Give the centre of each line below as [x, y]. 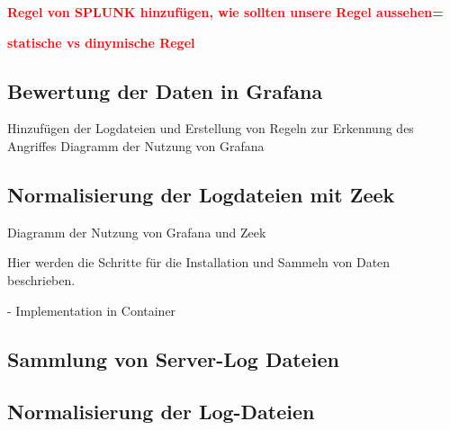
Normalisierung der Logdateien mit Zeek [201, 194]
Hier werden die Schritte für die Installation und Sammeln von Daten [199, 262]
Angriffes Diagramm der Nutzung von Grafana [136, 145]
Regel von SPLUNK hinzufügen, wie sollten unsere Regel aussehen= [225, 12]
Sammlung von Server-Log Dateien [173, 358]
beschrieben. [41, 279]
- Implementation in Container [92, 310]
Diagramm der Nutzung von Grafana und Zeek [137, 232]
